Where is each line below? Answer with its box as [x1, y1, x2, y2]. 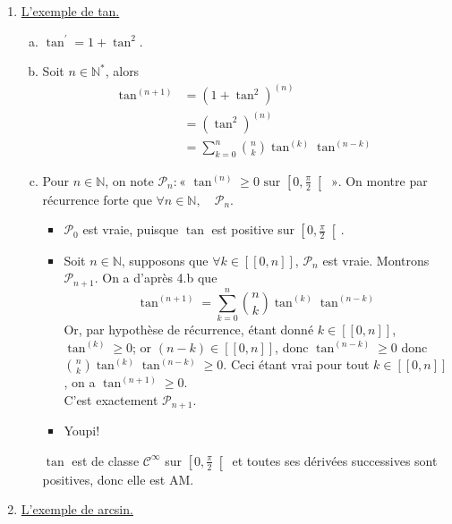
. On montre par [337, 171, 428, 190]
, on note [105, 171, 154, 190]
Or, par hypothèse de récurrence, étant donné [64, 320, 314, 339]
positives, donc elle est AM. [42, 469, 194, 488]
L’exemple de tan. [21, 2, 120, 20]
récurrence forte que [42, 190, 152, 208]
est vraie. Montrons [322, 250, 430, 269]
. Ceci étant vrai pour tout [223, 355, 370, 374]
